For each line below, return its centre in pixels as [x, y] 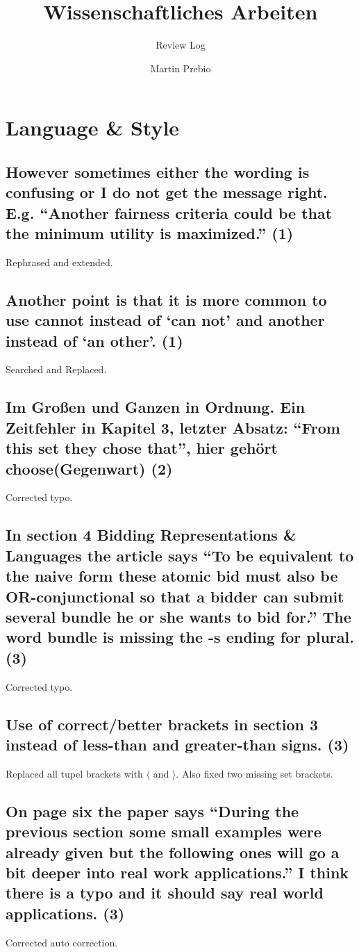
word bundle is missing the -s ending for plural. [180, 637]
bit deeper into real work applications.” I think [177, 872]
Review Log [181, 45]
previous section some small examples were [164, 831]
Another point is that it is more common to [166, 299]
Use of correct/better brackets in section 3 [162, 724]
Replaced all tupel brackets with [74, 773]
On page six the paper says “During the [152, 811]
